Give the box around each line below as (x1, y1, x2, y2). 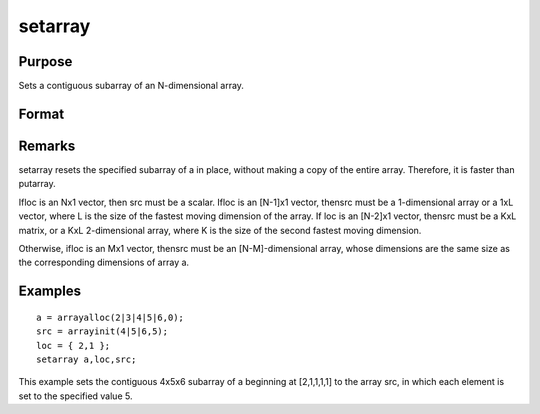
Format (18, 105, 65, 122)
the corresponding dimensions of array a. (18, 256, 190, 269)
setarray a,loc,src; (36, 353, 137, 365)
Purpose (18, 53, 73, 70)
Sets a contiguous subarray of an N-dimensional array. (18, 80, 245, 92)
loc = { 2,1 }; (36, 340, 111, 351)
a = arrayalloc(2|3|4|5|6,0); (36, 311, 185, 323)
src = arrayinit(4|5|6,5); (36, 326, 169, 337)
